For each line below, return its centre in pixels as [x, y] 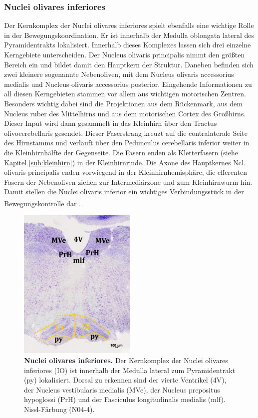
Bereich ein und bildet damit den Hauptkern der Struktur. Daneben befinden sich [129, 64]
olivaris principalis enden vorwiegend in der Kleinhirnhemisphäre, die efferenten [126, 172]
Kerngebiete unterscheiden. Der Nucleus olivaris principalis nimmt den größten [125, 54]
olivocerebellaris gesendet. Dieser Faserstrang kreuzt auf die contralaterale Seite [126, 133]
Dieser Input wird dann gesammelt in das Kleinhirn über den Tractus [111, 123]
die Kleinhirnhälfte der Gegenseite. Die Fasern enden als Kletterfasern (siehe [121, 152]
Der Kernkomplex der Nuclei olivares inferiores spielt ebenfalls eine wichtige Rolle [129, 25]
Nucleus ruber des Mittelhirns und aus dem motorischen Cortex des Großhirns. [125, 113]
